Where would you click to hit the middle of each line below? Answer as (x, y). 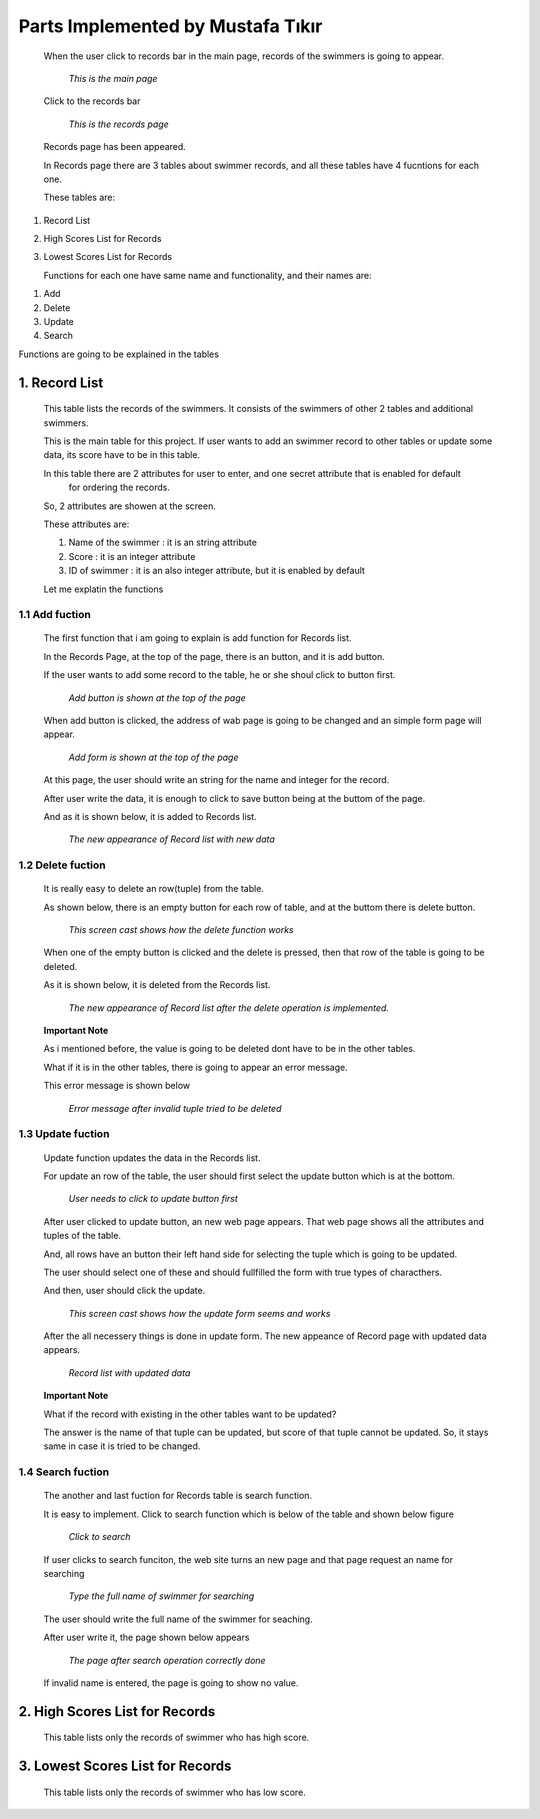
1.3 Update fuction (64, 1134)
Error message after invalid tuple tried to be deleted (175, 1108)
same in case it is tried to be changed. (122, 1446)
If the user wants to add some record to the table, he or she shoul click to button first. (219, 675)
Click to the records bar (92, 101)
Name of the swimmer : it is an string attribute (162, 542)
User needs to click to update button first (153, 1199)
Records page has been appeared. (115, 147)
